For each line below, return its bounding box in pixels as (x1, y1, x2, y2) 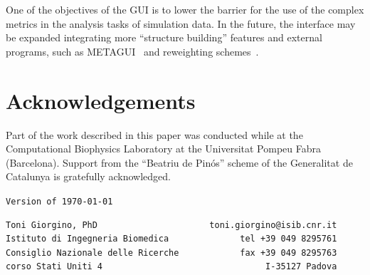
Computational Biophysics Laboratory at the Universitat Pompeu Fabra (6, 141, 321, 156)
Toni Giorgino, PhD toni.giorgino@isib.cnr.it (6, 219, 337, 230)
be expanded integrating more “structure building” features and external (6, 30, 322, 45)
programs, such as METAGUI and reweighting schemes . (6, 43, 259, 58)
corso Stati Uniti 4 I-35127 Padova (6, 261, 337, 272)
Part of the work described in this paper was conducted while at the (6, 127, 303, 142)
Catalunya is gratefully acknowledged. (6, 169, 171, 184)
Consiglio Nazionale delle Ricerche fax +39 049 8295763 (6, 247, 337, 258)
